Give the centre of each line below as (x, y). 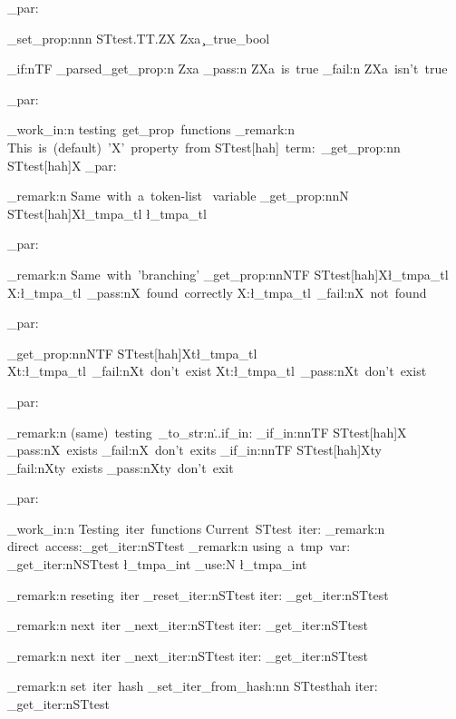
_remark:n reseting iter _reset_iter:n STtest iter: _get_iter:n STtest (198, 594)
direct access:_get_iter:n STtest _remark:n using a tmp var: (179, 546)
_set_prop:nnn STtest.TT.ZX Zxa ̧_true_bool (139, 38)
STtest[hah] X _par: (62, 165)
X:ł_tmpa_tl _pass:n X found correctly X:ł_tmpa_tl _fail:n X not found (217, 292)
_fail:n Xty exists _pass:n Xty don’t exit (121, 467)
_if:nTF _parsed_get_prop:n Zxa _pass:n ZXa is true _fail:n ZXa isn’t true (228, 69)
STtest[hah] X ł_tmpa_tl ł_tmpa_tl (107, 213)
